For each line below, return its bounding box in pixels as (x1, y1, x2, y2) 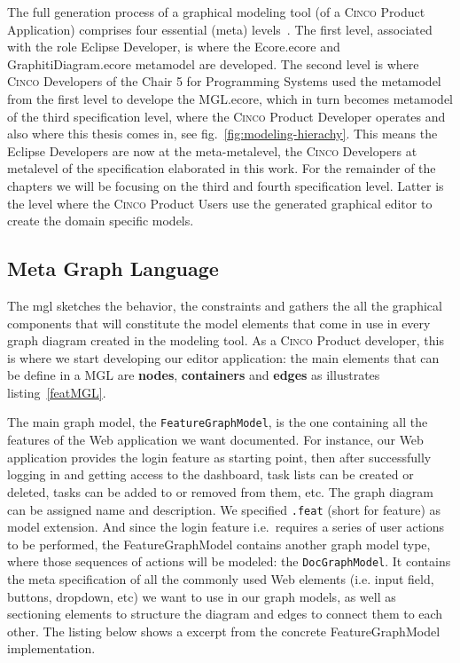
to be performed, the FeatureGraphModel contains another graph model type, (7, 534, 431, 553)
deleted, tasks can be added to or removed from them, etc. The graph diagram (7, 482, 433, 501)
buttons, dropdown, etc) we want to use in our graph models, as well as (7, 587, 396, 605)
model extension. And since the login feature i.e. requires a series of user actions (7, 517, 445, 536)
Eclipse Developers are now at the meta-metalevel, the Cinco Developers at (7, 141, 417, 160)
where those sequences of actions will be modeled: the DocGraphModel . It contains (7, 552, 451, 571)
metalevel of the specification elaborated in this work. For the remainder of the (7, 159, 436, 178)
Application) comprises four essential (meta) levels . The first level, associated (7, 20, 433, 38)
